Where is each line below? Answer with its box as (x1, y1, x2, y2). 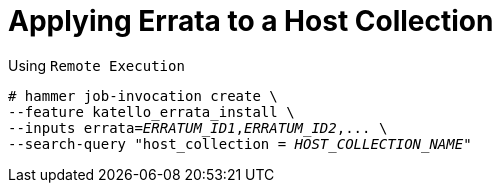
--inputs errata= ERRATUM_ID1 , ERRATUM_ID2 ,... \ (8, 119, 388, 136)
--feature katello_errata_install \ (8, 103, 295, 120)
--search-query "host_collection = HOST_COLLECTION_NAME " (8, 135, 472, 152)
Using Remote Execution (8, 56, 185, 74)
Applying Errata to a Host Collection (8, 4, 494, 38)
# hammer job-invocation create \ (8, 87, 278, 104)
